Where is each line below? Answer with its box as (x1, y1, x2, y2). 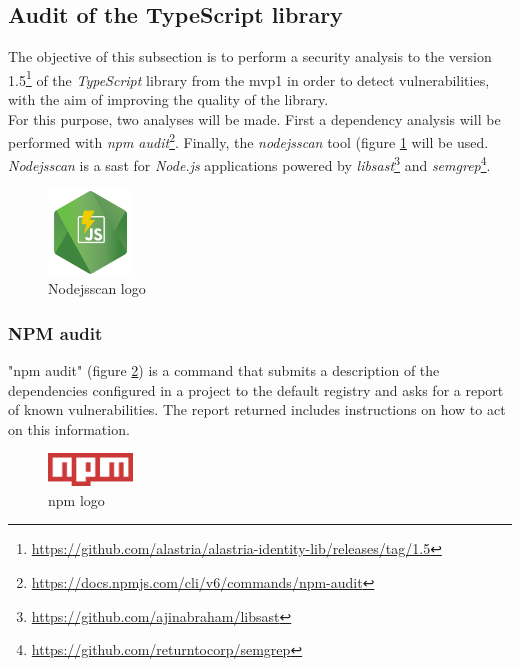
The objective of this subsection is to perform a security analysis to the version (8, 46, 492, 67)
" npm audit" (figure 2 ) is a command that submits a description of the (8, 359, 440, 380)
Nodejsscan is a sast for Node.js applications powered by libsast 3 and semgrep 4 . (8, 152, 491, 176)
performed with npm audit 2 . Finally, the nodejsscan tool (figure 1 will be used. (8, 129, 489, 152)
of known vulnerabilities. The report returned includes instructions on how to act (8, 399, 506, 420)
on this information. (8, 418, 130, 439)
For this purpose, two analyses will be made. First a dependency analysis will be (8, 108, 501, 129)
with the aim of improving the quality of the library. (8, 89, 329, 110)
